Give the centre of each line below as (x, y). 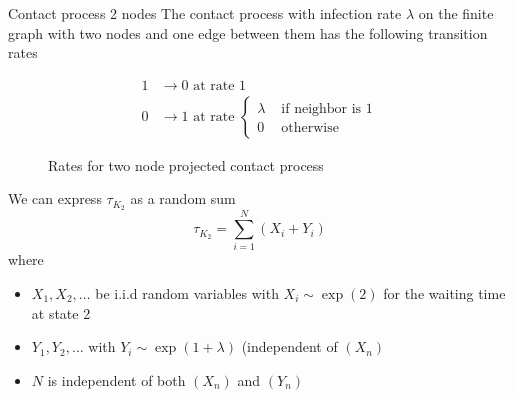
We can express (55, 198)
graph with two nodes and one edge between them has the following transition (248, 32)
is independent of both (116, 379)
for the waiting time (444, 293)
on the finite (456, 13)
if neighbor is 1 (327, 108)
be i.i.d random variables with (187, 293)
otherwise (310, 127)
